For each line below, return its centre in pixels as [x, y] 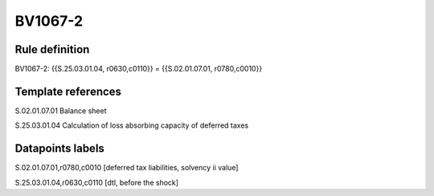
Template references [68, 91]
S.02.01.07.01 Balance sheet [61, 110]
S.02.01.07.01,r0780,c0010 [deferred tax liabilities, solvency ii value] [127, 168]
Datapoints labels [59, 149]
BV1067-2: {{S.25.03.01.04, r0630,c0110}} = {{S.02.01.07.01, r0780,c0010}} [139, 69]
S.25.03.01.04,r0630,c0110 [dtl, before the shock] [97, 182]
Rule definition [52, 49]
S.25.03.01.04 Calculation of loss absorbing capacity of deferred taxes [132, 125]
